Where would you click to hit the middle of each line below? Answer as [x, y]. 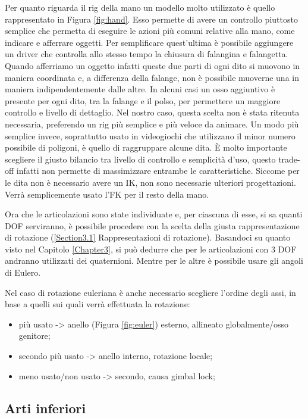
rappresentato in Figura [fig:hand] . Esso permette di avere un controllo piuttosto [151, 19]
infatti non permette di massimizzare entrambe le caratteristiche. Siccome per [158, 171]
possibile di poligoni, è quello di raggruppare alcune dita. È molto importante [146, 147]
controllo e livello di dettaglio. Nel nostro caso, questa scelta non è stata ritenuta [152, 112]
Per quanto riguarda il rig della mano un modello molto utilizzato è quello [140, 7]
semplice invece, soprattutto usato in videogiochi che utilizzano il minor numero [150, 135]
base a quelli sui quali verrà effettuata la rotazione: [98, 304]
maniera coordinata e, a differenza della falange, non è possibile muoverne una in [152, 77]
